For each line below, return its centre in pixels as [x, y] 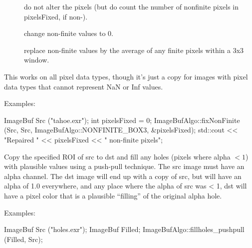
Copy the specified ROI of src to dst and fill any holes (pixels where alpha [117, 156]
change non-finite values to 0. [69, 33]
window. [37, 60]
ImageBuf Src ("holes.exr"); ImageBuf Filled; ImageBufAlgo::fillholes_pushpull [124, 229]
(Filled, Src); [23, 239]
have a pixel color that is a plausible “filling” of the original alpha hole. [113, 195]
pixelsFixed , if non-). [56, 16]
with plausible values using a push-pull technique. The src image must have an [124, 166]
